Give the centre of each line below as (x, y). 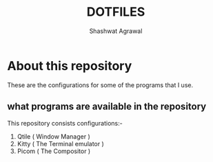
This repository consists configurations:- (65, 123)
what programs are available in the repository (107, 107)
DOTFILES (116, 12)
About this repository (70, 66)
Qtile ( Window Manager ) (54, 136)
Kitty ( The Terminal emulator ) (61, 143)
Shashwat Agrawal (116, 31)
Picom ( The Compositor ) (54, 151)
